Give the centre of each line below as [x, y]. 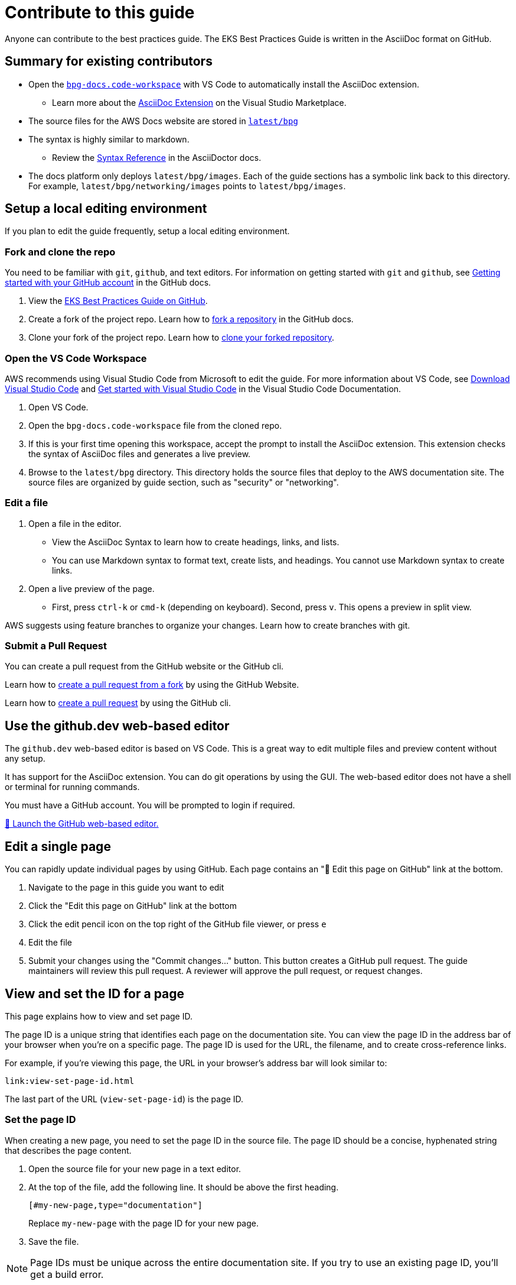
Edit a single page [58, 846]
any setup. [25, 759]
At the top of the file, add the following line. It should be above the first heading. [184, 1187]
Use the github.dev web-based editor [117, 726]
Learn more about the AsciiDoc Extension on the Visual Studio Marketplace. [199, 102]
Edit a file [27, 503]
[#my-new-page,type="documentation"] [116, 1205]
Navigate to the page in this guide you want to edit [126, 888]
